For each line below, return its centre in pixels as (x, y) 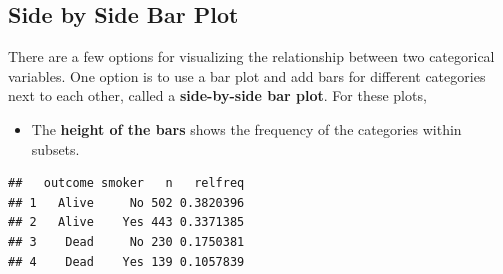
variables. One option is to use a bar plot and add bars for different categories (247, 75)
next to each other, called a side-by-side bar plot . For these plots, (217, 95)
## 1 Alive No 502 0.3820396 (126, 202)
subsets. (55, 148)
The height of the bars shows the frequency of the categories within (246, 128)
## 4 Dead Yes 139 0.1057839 (126, 261)
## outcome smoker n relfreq (126, 183)
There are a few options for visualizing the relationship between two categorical (251, 56)
